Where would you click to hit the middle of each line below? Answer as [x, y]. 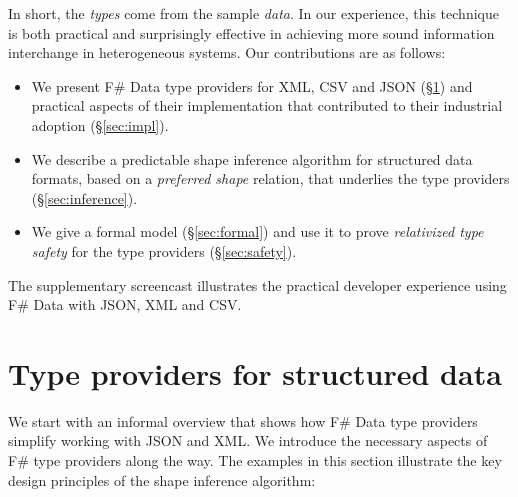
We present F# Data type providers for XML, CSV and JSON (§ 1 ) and [252, 85]
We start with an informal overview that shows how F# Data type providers [243, 420]
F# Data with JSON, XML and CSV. [125, 304]
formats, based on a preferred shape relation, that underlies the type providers [270, 178]
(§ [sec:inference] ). [84, 197]
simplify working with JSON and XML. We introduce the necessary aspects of [248, 440]
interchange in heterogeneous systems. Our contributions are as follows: [227, 52]
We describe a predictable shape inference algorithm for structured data [252, 158]
